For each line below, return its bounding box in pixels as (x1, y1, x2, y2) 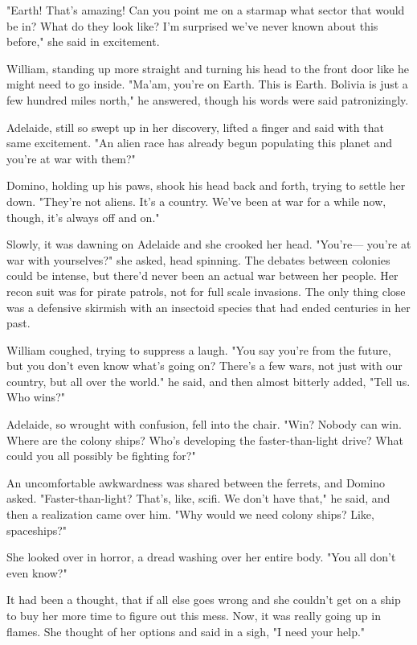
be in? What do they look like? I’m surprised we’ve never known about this (6, 17, 378, 34)
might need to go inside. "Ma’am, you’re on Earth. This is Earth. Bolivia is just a (6, 76, 408, 92)
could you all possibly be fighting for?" (6, 447, 196, 464)
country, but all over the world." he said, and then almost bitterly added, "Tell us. (6, 372, 411, 389)
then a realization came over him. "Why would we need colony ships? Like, (6, 506, 374, 523)
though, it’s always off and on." (6, 208, 160, 225)
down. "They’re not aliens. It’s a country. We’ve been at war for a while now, (6, 192, 386, 209)
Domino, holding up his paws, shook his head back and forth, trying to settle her (6, 177, 406, 194)
